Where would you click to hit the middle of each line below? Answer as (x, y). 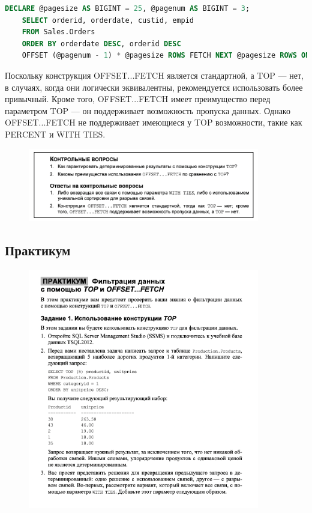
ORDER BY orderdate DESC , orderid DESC (101, 44)
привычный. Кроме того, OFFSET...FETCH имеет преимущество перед (138, 99)
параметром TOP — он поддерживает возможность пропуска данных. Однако (148, 110)
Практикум (38, 250)
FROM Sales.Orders (58, 32)
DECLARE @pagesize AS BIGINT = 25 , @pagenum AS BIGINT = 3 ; (127, 8)
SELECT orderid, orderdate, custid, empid (108, 20)
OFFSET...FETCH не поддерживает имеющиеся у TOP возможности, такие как (154, 122)
